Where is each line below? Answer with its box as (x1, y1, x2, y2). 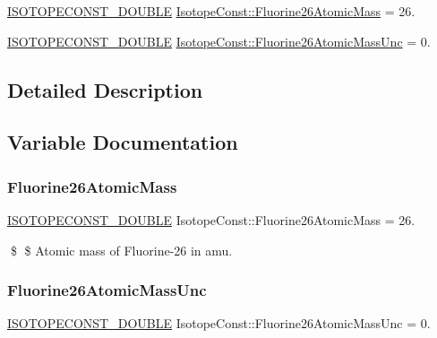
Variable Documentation (7, 128, 238, 156)
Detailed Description (7, 75, 203, 103)
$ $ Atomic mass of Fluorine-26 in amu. (10, 240, 233, 259)
